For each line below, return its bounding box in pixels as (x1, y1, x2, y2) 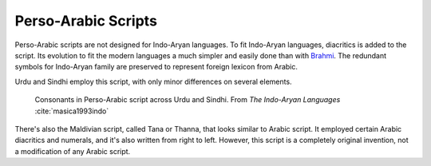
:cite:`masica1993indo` (34, 106, 109, 116)
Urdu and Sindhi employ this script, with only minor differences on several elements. (14, 77, 292, 86)
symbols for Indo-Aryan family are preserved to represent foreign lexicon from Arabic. (14, 62, 299, 72)
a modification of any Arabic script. (14, 146, 131, 156)
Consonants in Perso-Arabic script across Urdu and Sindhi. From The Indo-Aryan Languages (34, 95, 341, 105)
